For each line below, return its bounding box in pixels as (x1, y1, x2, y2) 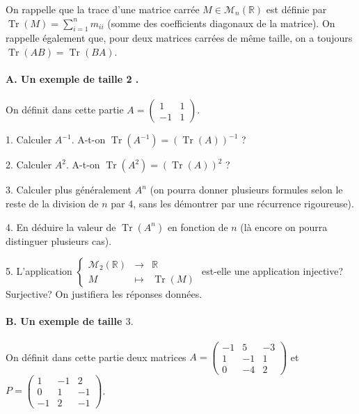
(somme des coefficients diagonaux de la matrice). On (107, 15, 335, 30)
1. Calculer (6, 132, 52, 147)
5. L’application (6, 264, 72, 278)
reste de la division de (6, 196, 99, 210)
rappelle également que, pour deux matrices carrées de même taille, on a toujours (6, 31, 353, 45)
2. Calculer (6, 157, 52, 172)
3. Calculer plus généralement (6, 182, 131, 197)
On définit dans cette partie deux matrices (6, 349, 186, 364)
